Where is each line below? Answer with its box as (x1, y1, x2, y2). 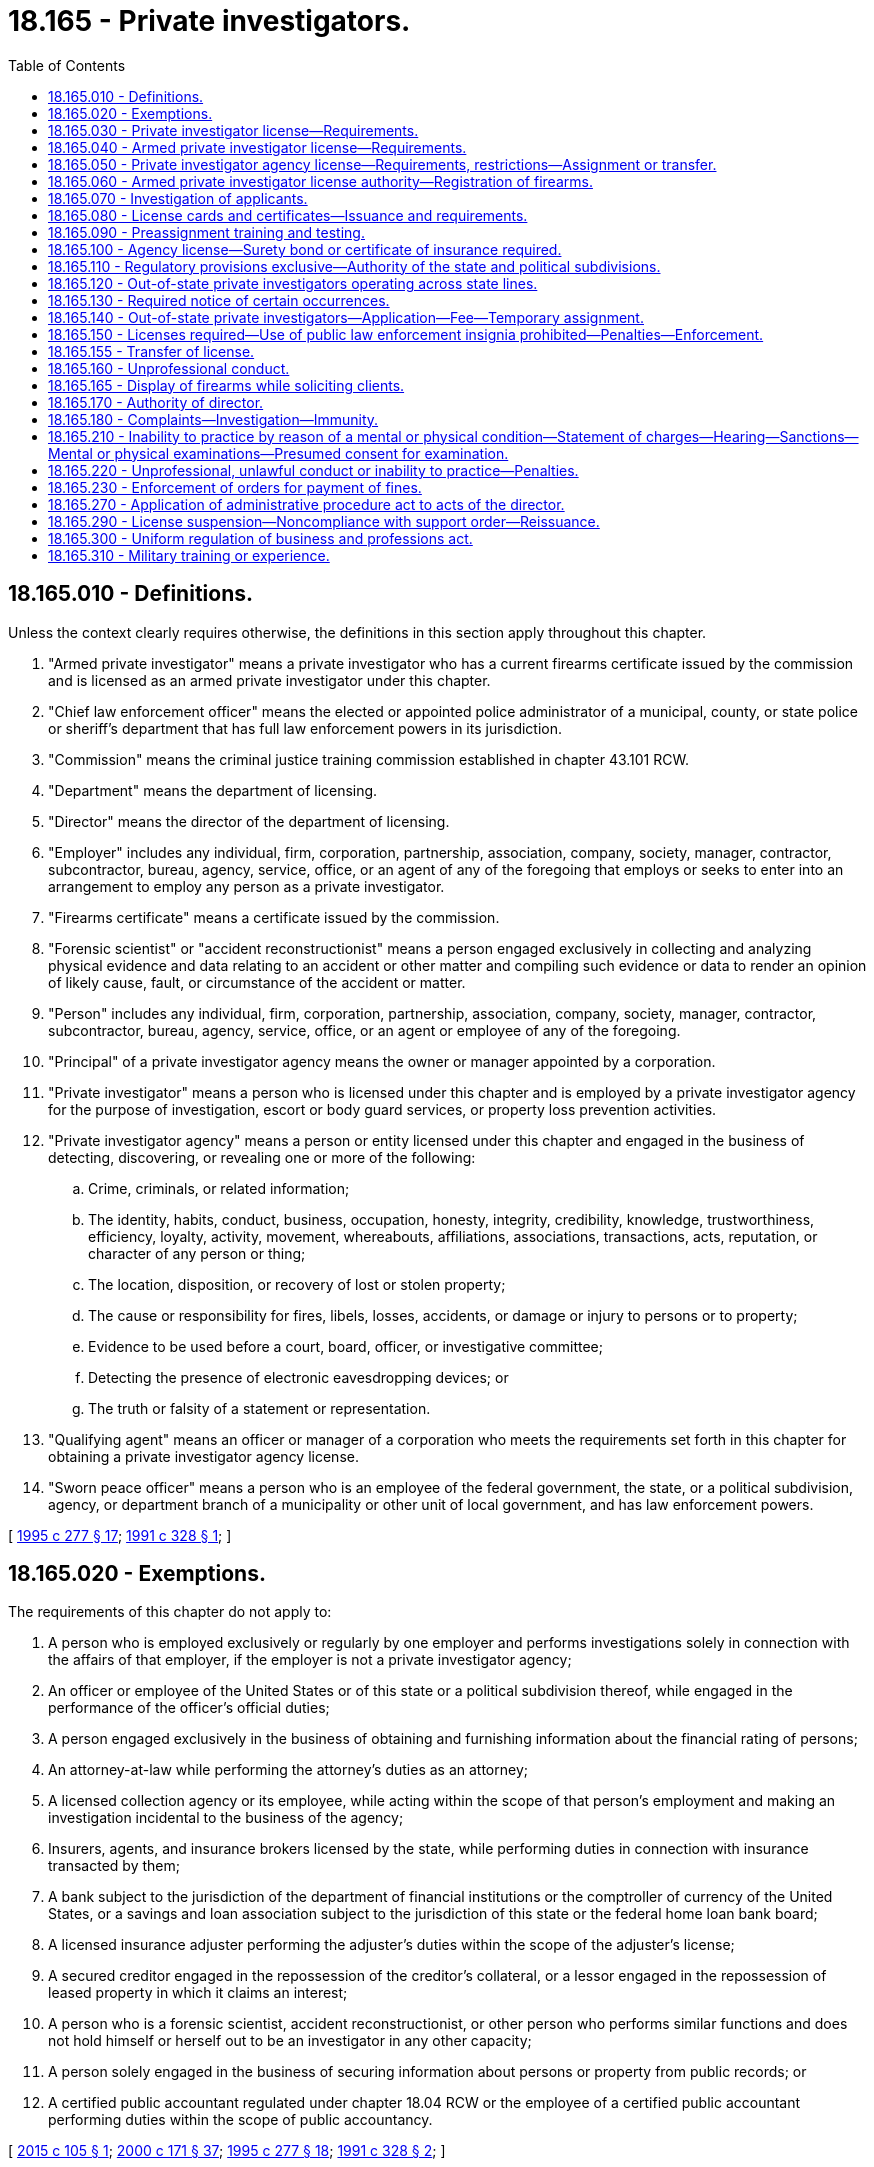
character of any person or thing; (88, 1244, 306, 1262)
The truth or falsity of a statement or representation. (88, 1399, 431, 1417)
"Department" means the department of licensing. (48, 781, 378, 799)
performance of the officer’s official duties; (48, 1699, 330, 1717)
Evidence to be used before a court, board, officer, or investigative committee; (88, 1337, 603, 1355)
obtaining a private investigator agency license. (48, 1447, 359, 1465)
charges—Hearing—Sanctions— (645, 427, 859, 445)
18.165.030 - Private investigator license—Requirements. (48, 121, 419, 139)
